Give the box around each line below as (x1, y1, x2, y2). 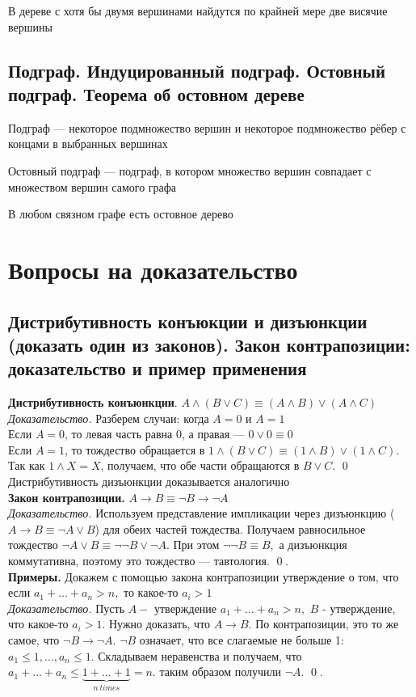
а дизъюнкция (279, 536, 347, 553)
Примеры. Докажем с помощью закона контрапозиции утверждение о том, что (8, 568, 399, 585)
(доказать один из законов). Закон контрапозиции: (8, 332, 410, 357)
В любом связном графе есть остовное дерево (8, 205, 233, 222)
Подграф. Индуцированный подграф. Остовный (8, 57, 386, 82)
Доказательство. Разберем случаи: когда (8, 409, 209, 426)
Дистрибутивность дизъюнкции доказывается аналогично (8, 473, 290, 490)
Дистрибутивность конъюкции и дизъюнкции (8, 308, 368, 333)
